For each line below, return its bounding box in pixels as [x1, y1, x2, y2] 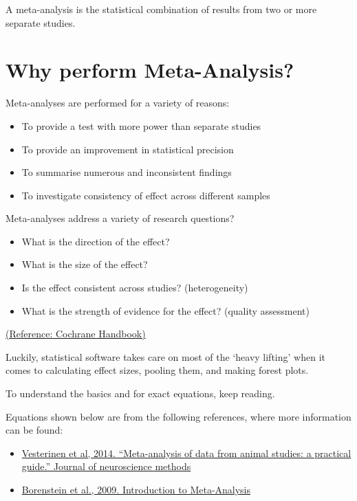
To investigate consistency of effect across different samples [21, 188, 270, 202]
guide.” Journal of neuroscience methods [21, 459, 191, 474]
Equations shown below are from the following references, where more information [6, 409, 351, 423]
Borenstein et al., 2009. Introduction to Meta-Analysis [21, 482, 251, 496]
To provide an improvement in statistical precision [21, 142, 234, 156]
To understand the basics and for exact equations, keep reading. [6, 386, 275, 401]
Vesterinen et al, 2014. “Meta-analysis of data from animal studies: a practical [21, 445, 351, 460]
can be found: [6, 423, 63, 437]
